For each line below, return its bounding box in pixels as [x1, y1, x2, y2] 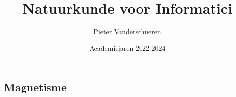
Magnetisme [4, 79, 67, 95]
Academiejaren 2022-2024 [89, 42, 165, 53]
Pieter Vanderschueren [94, 26, 161, 37]
